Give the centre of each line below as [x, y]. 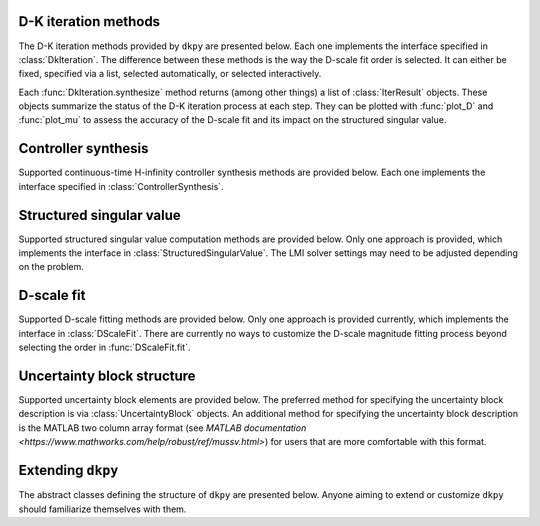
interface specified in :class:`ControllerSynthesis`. [121, 186]
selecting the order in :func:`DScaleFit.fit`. [104, 347]
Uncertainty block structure [107, 375]
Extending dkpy [68, 470]
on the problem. [51, 267]
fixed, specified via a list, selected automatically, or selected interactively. [170, 74]
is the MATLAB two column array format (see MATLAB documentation [162, 427]
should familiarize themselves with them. [102, 509]
